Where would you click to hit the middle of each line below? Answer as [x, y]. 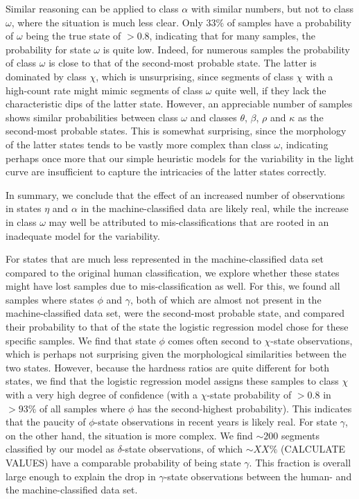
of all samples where [82, 408]
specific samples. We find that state [81, 340]
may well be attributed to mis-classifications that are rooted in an [189, 221]
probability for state [48, 49]
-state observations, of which [182, 449]
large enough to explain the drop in [81, 476]
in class [21, 221]
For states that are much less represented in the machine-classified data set [165, 259]
